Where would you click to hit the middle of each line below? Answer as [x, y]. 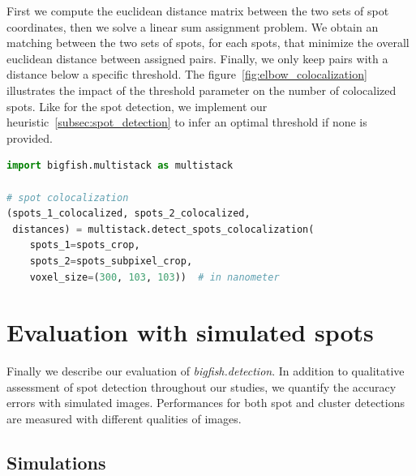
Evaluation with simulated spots [190, 332]
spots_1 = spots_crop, [85, 245]
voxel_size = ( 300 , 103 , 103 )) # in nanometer [154, 277]
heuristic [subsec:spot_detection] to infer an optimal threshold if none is [187, 122]
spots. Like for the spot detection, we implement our [137, 106]
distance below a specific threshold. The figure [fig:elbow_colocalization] [187, 74]
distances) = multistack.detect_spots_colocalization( [163, 229]
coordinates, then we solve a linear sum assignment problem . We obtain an [193, 26]
